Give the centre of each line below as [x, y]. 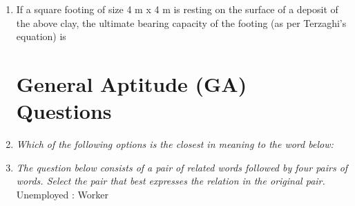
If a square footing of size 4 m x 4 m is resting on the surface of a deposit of [177, 9]
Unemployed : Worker [62, 194]
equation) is [41, 36]
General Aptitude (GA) [132, 83]
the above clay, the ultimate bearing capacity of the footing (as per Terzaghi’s [181, 22]
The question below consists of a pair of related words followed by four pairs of [182, 167]
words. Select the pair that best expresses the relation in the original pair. [171, 181]
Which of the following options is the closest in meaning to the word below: [175, 144]
